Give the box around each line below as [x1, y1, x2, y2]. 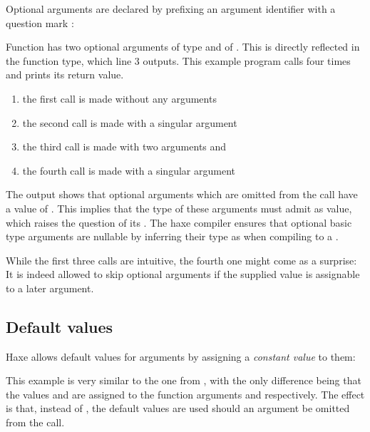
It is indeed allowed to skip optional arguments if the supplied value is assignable [6, 267, 360, 282]
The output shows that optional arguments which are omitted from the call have [6, 187, 358, 202]
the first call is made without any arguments [22, 91, 217, 106]
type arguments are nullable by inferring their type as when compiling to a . [6, 229, 339, 244]
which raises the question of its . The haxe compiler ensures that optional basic [6, 215, 352, 230]
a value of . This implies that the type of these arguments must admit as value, [6, 200, 352, 215]
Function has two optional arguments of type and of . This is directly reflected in [6, 39, 360, 54]
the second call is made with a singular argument [22, 115, 237, 130]
